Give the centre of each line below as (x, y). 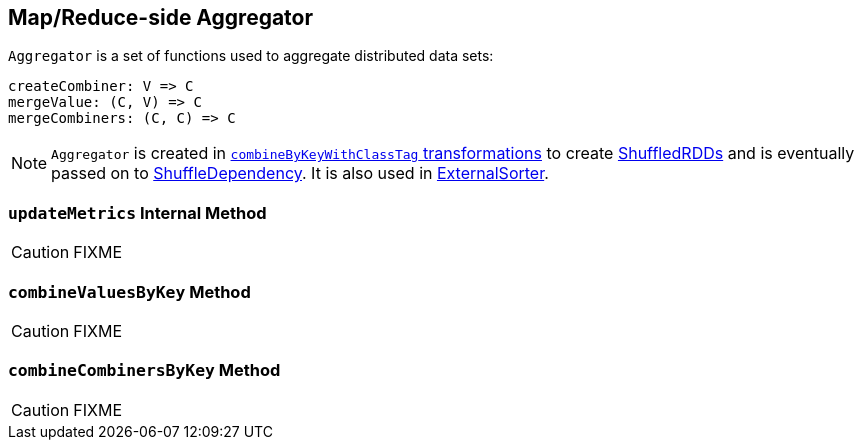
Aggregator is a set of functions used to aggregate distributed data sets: (251, 56)
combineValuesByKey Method (129, 291)
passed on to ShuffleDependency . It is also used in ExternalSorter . (300, 173)
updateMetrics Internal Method (137, 212)
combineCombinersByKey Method (144, 370)
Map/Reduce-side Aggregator (161, 17)
